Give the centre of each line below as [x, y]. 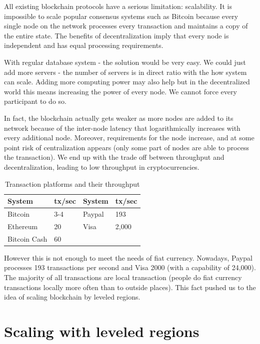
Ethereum [23, 226]
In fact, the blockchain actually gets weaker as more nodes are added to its [119, 118]
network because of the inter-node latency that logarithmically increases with [122, 128]
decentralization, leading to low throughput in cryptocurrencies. [102, 167]
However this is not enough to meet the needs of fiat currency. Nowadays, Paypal [128, 257]
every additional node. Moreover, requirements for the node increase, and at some [129, 138]
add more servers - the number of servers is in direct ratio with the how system [125, 72]
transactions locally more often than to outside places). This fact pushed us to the [130, 287]
